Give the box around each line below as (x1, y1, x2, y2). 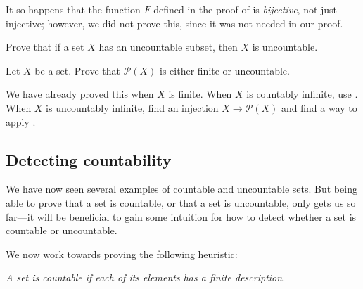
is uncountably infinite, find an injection (46, 100, 219, 115)
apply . (6, 114, 36, 129)
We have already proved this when (6, 86, 154, 101)
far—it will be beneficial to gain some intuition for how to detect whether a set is (6, 209, 357, 224)
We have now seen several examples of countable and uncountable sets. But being (6, 181, 357, 196)
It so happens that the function (6, 2, 141, 16)
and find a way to (281, 100, 357, 115)
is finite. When (168, 86, 232, 101)
